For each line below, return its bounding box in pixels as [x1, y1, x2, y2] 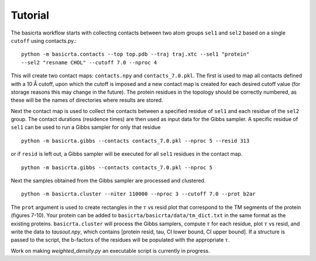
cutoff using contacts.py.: [11, 37, 77, 44]
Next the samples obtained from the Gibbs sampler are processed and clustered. [11, 177, 206, 184]
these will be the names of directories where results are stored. [11, 97, 163, 104]
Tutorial [11, 9, 50, 22]
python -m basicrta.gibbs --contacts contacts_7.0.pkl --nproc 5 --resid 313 [21, 138, 250, 144]
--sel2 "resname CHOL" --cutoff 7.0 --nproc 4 [21, 59, 157, 66]
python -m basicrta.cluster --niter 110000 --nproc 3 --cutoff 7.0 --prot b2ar [21, 191, 256, 197]
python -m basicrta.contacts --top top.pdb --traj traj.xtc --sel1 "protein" [21, 51, 250, 58]
